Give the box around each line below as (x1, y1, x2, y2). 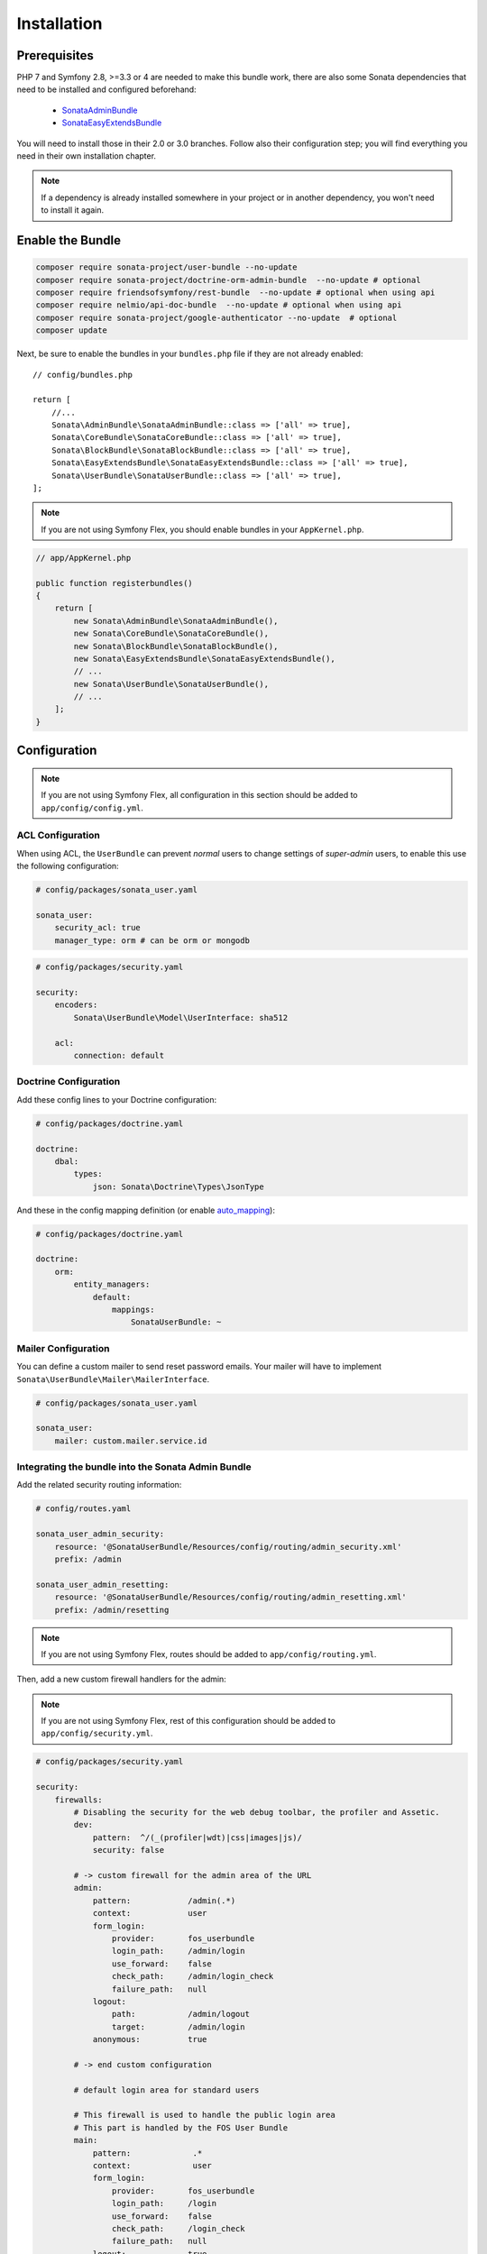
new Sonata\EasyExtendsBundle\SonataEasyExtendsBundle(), (73, 654, 335, 664)
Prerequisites (16, 48, 94, 63)
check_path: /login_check (111, 2223, 245, 2233)
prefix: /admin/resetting (54, 1605, 170, 1615)
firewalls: (54, 1794, 103, 1805)
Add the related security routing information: (16, 1480, 182, 1490)
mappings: (111, 1305, 155, 1315)
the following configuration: (16, 861, 119, 872)
